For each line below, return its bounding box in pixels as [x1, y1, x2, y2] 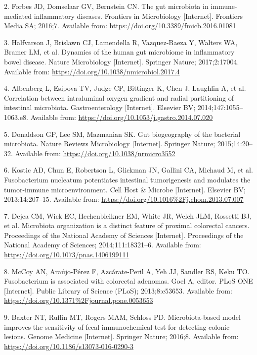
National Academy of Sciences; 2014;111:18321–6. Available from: [4, 239, 201, 250]
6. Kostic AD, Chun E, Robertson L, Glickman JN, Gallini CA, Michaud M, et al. [4, 165, 253, 175]
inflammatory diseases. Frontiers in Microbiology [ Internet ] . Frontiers [34, 10, 243, 21]
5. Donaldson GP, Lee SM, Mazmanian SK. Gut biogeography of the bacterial [4, 128, 241, 139]
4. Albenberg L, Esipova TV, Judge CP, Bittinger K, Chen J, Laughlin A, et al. [4, 83, 246, 93]
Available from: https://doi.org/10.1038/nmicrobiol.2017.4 [4, 66, 180, 76]
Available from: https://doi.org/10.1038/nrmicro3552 [15, 148, 175, 158]
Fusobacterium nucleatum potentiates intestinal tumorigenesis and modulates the [4, 174, 251, 184]
